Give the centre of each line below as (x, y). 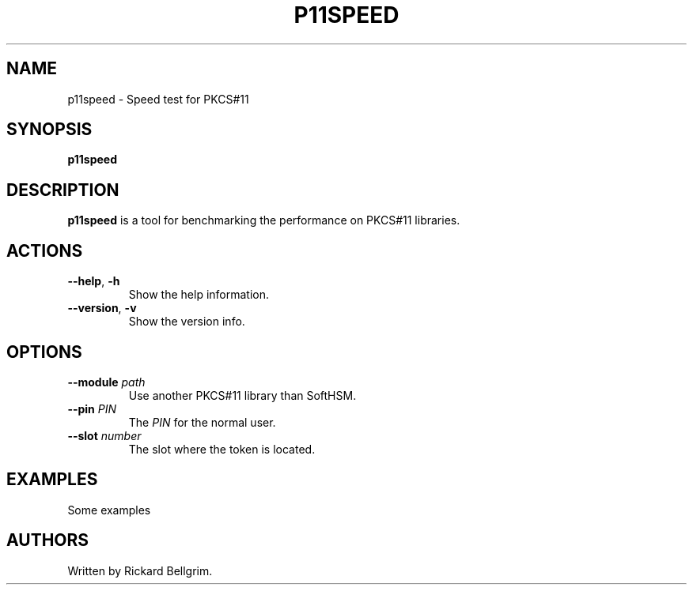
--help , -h (94, 281)
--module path (106, 382)
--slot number (104, 435)
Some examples (109, 510)
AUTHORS (48, 540)
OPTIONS (44, 352)
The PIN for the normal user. (202, 422)
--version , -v (102, 308)
